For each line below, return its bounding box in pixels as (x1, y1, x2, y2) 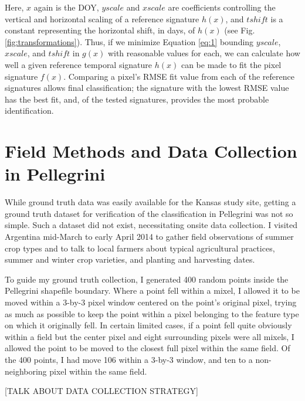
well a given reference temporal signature (5, 58, 152, 70)
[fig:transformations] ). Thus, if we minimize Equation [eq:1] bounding (5, 35, 254, 47)
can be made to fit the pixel (181, 58, 282, 70)
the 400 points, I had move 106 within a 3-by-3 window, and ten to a (5, 353, 253, 365)
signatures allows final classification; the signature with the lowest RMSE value (5, 81, 289, 94)
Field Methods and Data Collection (5, 139, 297, 163)
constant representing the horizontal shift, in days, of (5, 24, 195, 36)
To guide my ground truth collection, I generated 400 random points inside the (5, 273, 289, 285)
